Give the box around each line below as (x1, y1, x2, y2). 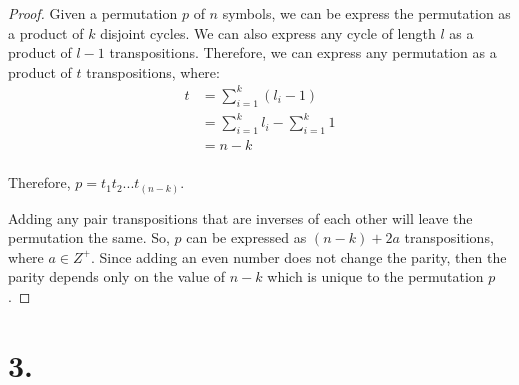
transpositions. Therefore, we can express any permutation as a (109, 42, 497, 63)
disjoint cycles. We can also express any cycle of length (100, 22, 436, 43)
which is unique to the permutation (267, 266, 484, 287)
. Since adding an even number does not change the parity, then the (90, 246, 507, 267)
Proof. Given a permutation (8, 3, 178, 23)
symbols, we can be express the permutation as (222, 3, 511, 23)
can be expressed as (186, 227, 307, 248)
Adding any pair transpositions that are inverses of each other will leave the (8, 207, 473, 228)
